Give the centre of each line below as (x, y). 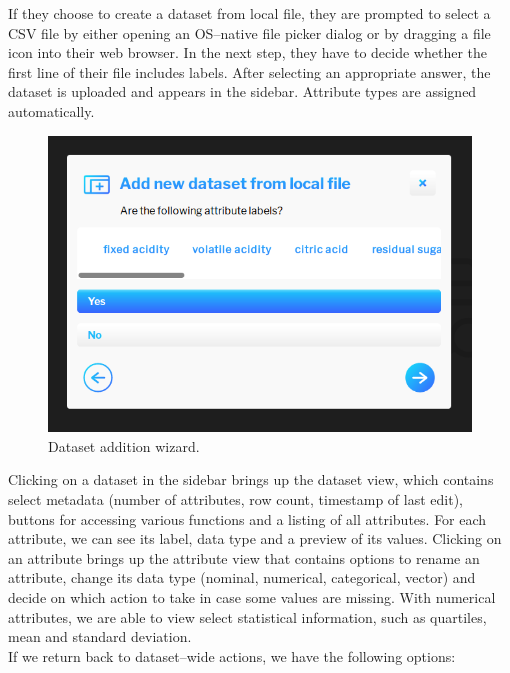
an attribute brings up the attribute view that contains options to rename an (244, 557)
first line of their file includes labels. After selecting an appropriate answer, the (249, 71)
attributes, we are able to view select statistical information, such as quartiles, (247, 616)
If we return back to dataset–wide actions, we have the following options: (232, 655)
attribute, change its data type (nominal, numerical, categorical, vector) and (242, 577)
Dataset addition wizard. (124, 445)
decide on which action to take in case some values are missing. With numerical (252, 597)
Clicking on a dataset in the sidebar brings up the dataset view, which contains (251, 479)
